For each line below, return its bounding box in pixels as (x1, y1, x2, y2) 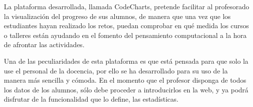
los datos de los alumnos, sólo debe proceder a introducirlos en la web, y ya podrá (4, 84, 249, 94)
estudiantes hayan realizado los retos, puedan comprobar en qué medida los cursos (4, 20, 249, 31)
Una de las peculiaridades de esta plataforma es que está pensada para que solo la (4, 55, 249, 66)
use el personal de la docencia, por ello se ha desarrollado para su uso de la (4, 65, 228, 75)
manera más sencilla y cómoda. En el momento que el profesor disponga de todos (4, 75, 247, 85)
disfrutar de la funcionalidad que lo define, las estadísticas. (4, 94, 179, 104)
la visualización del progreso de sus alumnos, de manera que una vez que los (4, 11, 231, 21)
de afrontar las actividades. (4, 39, 85, 50)
